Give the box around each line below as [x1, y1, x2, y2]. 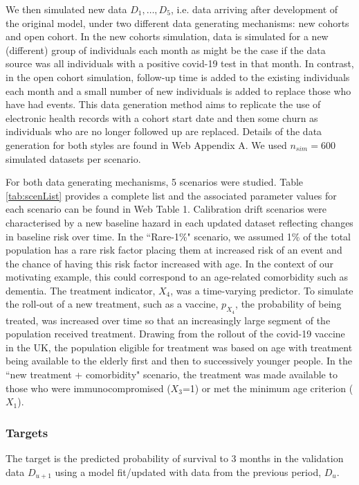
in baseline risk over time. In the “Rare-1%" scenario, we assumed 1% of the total [6, 229, 351, 243]
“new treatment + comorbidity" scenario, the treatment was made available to [6, 367, 338, 382]
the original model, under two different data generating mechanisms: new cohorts [6, 15, 349, 30]
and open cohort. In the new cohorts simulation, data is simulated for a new [6, 29, 329, 44]
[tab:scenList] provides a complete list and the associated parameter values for [6, 188, 337, 202]
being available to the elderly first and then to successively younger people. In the [6, 353, 352, 368]
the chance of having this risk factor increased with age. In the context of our [6, 256, 334, 270]
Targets [6, 423, 48, 441]
